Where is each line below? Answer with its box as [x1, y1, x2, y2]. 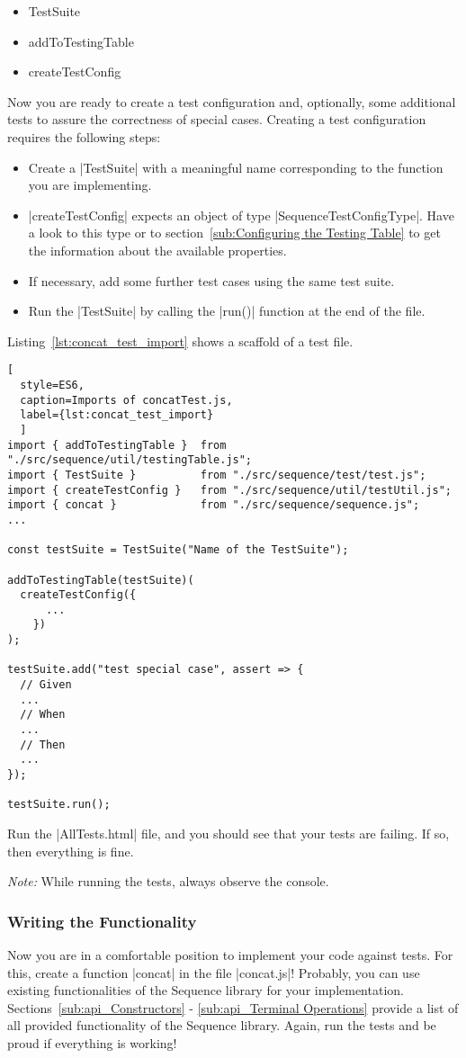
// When [20, 708, 66, 722]
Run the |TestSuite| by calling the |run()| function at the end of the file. [28, 301, 426, 320]
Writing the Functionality [7, 910, 197, 932]
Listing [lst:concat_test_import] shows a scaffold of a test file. [7, 331, 354, 350]
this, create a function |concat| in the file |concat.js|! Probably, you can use [7, 963, 420, 982]
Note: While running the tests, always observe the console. [7, 872, 329, 891]
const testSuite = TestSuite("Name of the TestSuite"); [7, 543, 349, 557]
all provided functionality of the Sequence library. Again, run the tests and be [7, 1016, 436, 1035]
